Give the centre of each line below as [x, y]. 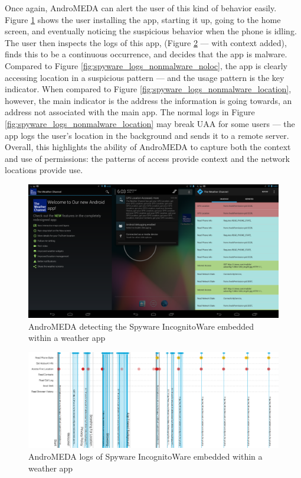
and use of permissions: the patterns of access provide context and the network [147, 158]
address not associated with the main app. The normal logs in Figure [130, 112]
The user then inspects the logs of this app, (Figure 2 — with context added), [146, 42]
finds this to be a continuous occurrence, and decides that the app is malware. [146, 54]
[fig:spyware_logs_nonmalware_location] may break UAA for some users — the [150, 123]
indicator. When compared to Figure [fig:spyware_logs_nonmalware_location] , [148, 89]
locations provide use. [44, 170]
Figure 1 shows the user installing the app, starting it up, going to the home [143, 19]
